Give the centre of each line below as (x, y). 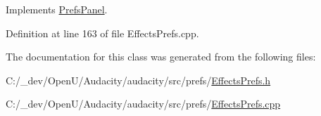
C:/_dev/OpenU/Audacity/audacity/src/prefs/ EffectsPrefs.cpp (143, 104)
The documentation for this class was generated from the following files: (161, 57)
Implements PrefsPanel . (57, 9)
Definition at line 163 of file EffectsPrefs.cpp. (102, 33)
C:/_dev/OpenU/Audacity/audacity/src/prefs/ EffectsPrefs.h (138, 80)
